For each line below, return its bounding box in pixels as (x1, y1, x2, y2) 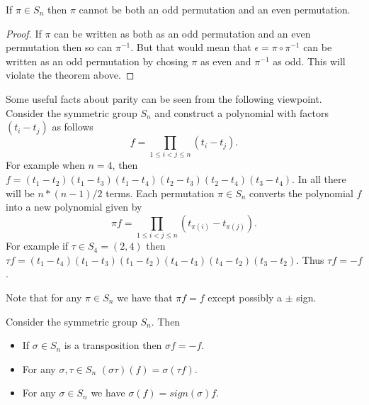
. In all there (292, 172, 346, 187)
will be (6, 185, 35, 200)
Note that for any (6, 289, 82, 304)
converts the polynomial (249, 185, 353, 200)
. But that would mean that (130, 40, 251, 55)
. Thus (296, 252, 324, 267)
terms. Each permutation (106, 185, 215, 200)
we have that (117, 289, 173, 304)
